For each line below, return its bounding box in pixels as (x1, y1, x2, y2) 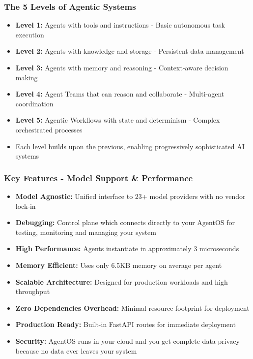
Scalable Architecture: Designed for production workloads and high (15, 276, 228, 287)
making (15, 72, 38, 82)
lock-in (15, 200, 36, 211)
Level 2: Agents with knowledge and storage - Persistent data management (15, 46, 244, 56)
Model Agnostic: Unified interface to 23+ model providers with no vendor (15, 191, 246, 201)
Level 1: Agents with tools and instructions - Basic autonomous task (15, 20, 225, 30)
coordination (15, 98, 54, 108)
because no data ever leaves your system (15, 345, 137, 356)
